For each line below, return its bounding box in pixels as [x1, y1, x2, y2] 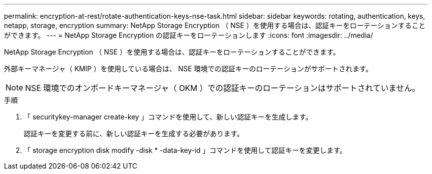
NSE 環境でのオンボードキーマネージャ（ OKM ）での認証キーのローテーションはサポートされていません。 [25, 83, 420, 93]
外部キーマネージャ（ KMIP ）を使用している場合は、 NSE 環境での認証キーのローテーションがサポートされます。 [4, 64, 373, 73]
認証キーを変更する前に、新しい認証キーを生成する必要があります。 [24, 129, 244, 138]
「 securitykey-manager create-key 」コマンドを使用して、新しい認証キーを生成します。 [24, 113, 313, 121]
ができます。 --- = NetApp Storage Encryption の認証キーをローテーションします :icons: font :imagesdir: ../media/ [4, 31, 373, 39]
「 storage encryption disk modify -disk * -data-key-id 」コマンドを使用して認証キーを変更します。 [24, 146, 347, 154]
